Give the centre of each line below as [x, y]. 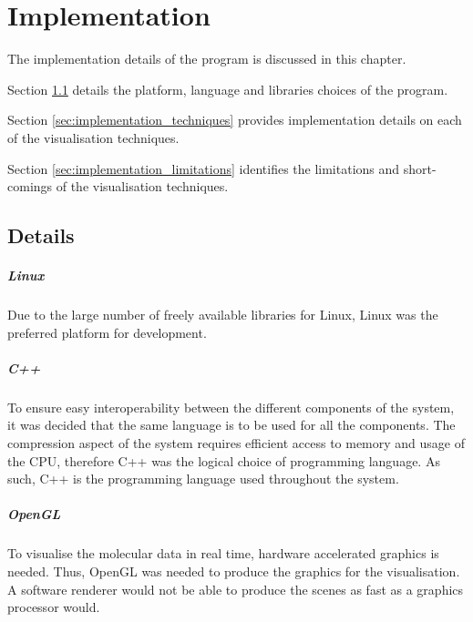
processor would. [54, 607]
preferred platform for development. [107, 332]
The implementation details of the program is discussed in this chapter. [207, 59]
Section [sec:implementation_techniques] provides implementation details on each [235, 120]
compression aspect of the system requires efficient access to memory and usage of [236, 442]
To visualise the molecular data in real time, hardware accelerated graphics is [223, 553]
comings [30, 186]
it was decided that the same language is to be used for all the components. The [231, 425]
